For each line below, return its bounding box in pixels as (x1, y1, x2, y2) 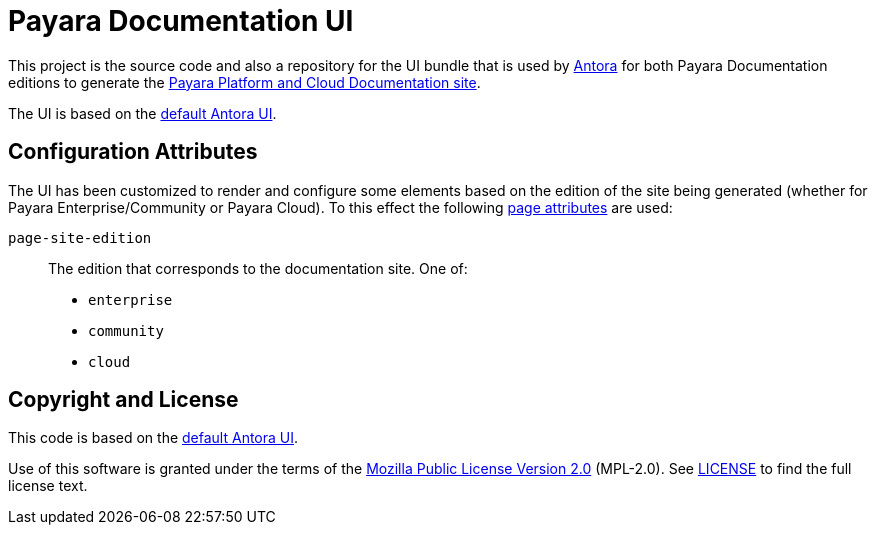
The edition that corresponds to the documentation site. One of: (48, 259, 468, 277)
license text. (8, 477, 88, 495)
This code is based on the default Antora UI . (8, 429, 299, 447)
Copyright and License (8, 387, 239, 413)
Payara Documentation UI (8, 4, 354, 38)
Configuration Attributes (8, 139, 258, 165)
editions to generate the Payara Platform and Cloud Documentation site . (8, 73, 481, 91)
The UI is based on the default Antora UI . (8, 104, 277, 122)
